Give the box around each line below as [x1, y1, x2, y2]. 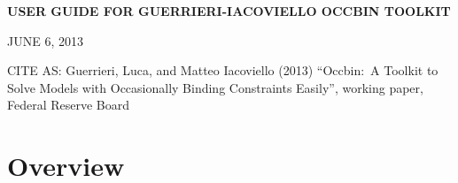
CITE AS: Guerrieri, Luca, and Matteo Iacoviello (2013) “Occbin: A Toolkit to [7, 61, 439, 80]
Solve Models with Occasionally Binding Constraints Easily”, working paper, [7, 78, 423, 96]
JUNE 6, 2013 [7, 31, 83, 50]
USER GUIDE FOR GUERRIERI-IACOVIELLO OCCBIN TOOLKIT [7, 2, 451, 19]
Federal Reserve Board [7, 95, 130, 114]
